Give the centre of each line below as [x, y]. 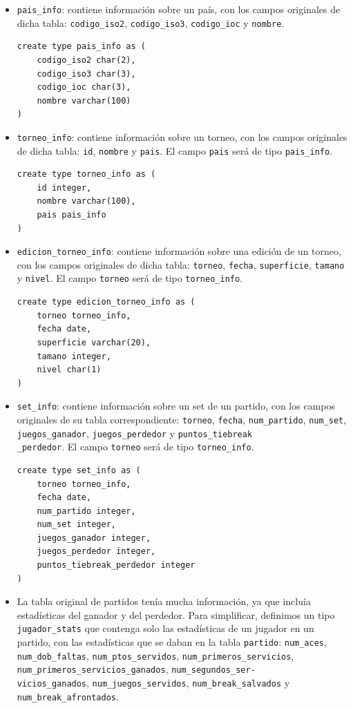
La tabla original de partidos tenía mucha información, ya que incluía [164, 601]
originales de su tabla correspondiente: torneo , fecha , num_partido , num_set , [182, 419]
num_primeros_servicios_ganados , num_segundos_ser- [136, 669]
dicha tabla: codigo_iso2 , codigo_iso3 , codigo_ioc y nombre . [151, 22]
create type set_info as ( [79, 470]
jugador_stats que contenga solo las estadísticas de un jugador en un [165, 628]
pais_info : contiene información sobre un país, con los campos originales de [179, 9]
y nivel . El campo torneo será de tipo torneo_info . [130, 278]
